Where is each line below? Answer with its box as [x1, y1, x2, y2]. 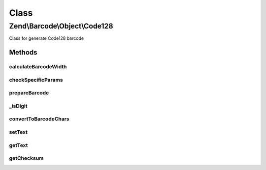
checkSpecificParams [9, 76, 64, 83]
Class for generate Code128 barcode [9, 35, 84, 41]
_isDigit [9, 102, 28, 109]
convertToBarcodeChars [9, 115, 69, 122]
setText [9, 128, 28, 135]
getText [9, 142, 28, 148]
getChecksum [9, 155, 44, 162]
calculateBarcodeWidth [9, 63, 67, 70]
